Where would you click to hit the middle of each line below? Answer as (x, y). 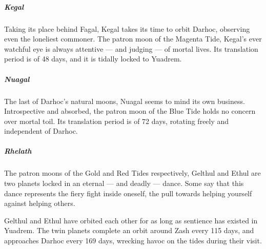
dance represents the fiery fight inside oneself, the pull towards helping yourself (128, 193)
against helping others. (40, 203)
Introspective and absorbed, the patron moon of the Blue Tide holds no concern (130, 111)
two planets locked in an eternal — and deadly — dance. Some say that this (124, 183)
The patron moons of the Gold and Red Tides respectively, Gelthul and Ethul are (132, 173)
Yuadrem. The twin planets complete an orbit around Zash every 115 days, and (129, 230)
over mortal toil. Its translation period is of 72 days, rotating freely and (117, 121)
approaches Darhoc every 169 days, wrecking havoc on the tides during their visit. (133, 240)
